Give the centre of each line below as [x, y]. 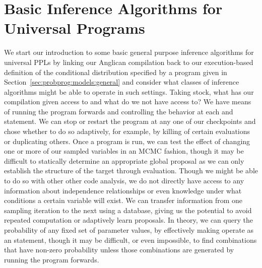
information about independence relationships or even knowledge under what [123, 190]
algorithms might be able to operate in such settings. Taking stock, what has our [129, 91]
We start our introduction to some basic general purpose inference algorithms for [129, 52]
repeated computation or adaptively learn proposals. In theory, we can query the [128, 220]
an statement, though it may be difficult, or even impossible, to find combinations [130, 240]
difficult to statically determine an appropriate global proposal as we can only [124, 160]
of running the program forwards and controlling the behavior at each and [119, 111]
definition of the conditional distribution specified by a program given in [116, 72]
